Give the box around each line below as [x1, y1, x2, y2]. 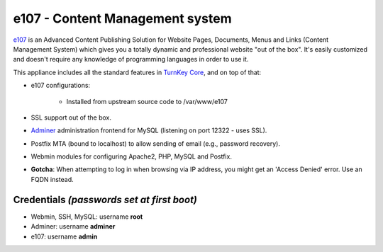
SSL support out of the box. [30, 113, 112, 122]
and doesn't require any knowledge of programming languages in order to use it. [13, 55, 249, 64]
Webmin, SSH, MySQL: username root [30, 212, 143, 221]
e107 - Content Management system [13, 11, 232, 26]
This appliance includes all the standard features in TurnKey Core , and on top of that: [13, 68, 262, 76]
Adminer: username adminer [30, 222, 116, 231]
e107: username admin [30, 232, 98, 241]
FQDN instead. [30, 175, 74, 183]
